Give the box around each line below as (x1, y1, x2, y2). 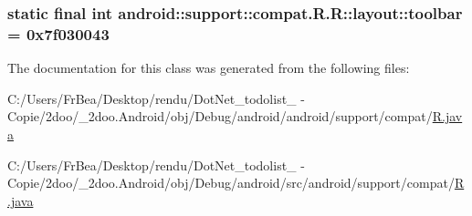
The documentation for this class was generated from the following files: (7, 58, 410, 77)
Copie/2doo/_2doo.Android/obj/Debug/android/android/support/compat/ (7, 107, 433, 126)
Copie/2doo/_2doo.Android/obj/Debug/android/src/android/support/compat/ (7, 173, 455, 192)
